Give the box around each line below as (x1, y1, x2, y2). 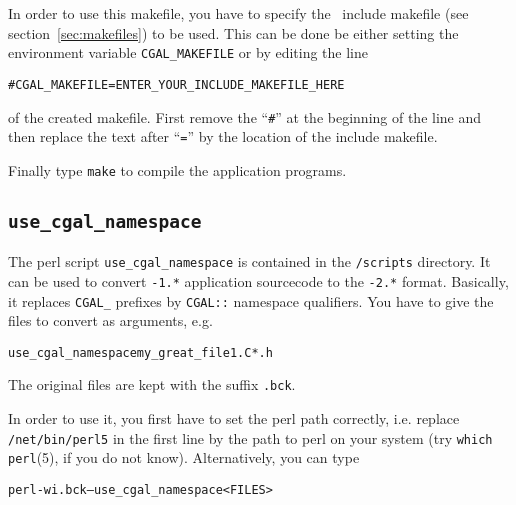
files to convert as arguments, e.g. (8, 310, 213, 331)
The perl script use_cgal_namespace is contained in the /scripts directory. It (8, 251, 491, 272)
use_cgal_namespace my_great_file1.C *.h (8, 345, 273, 360)
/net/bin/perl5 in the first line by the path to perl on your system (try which (8, 427, 493, 448)
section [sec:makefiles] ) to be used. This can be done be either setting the (8, 22, 459, 43)
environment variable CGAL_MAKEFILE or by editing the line (8, 42, 368, 63)
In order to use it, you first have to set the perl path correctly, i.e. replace (8, 408, 460, 429)
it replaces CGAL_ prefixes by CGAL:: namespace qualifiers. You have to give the (8, 290, 494, 311)
